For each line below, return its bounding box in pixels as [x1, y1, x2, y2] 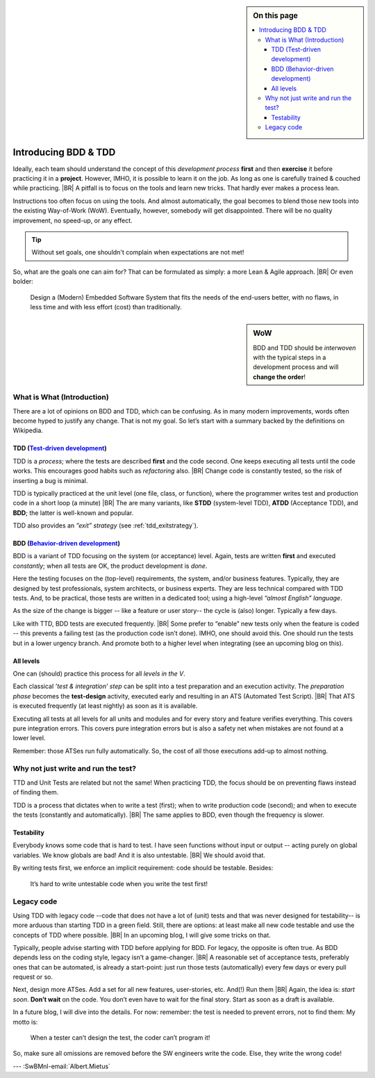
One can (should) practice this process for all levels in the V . [12, 669, 185, 678]
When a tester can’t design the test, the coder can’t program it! [30, 1034, 210, 1042]
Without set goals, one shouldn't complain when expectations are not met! [31, 248, 244, 256]
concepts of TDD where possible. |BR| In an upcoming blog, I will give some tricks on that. [12, 931, 271, 939]
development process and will [253, 363, 339, 371]
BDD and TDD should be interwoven [253, 343, 356, 352]
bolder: [12, 277, 34, 286]
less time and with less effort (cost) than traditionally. [30, 302, 182, 311]
